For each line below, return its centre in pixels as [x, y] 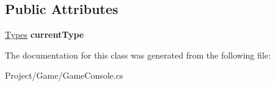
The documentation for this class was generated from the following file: [138, 55]
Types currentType [45, 34]
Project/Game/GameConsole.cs [64, 75]
